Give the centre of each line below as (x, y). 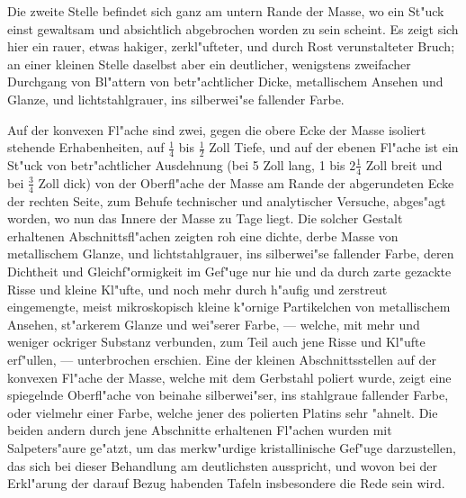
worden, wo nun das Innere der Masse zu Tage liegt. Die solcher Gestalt (205, 218)
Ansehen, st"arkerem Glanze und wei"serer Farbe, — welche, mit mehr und (214, 324)
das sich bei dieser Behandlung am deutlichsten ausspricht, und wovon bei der (222, 465)
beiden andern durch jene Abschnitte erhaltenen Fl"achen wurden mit (200, 430)
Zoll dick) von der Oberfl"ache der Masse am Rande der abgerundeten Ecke (246, 182)
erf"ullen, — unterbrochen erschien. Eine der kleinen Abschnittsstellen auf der (222, 359)
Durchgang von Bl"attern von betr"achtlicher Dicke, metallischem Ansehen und (225, 81)
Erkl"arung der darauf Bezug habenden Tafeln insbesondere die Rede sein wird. (226, 483)
